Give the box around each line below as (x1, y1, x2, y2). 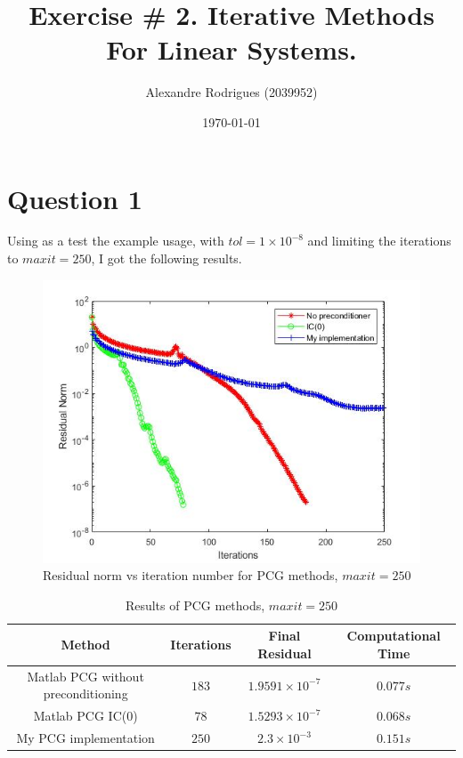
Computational (346, 626, 441, 645)
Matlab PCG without (27, 666, 144, 685)
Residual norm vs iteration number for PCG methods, (43, 566, 338, 585)
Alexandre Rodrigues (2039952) (145, 83, 318, 101)
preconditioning (43, 684, 128, 703)
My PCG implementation (16, 729, 155, 747)
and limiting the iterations (307, 231, 451, 250)
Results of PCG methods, (125, 595, 265, 614)
